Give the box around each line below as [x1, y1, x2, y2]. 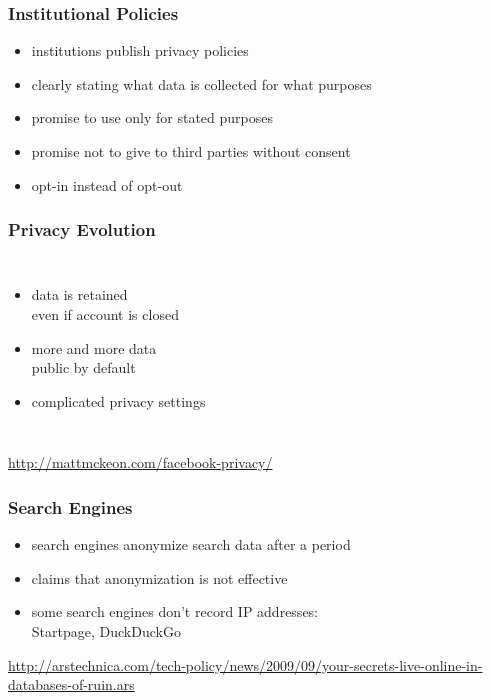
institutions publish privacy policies [31, 40, 249, 61]
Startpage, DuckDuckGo [31, 620, 181, 641]
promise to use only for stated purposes [31, 107, 274, 128]
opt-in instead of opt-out [31, 174, 183, 195]
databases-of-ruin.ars [8, 674, 135, 695]
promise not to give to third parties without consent [31, 141, 351, 161]
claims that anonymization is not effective [31, 567, 288, 588]
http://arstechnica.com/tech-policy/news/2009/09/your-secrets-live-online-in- [8, 654, 483, 675]
